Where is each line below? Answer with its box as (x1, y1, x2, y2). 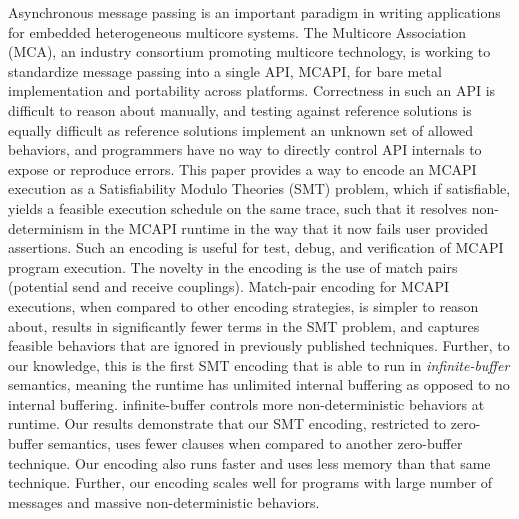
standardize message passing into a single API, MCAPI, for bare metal (8, 60, 442, 81)
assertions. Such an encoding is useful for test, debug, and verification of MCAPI (8, 237, 504, 258)
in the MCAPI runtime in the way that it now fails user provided (88, 217, 489, 238)
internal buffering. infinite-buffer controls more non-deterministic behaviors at (8, 393, 485, 414)
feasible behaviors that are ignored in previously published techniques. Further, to (8, 335, 510, 356)
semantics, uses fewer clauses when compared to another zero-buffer (48, 433, 463, 454)
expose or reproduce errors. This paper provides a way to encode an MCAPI (8, 158, 477, 179)
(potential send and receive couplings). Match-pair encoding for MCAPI (8, 276, 450, 297)
